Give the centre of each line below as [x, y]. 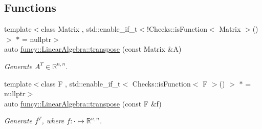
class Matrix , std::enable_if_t [89, 29]
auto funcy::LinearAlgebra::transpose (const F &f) [83, 103]
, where [53, 121]
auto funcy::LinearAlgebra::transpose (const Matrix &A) [93, 49]
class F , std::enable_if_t [81, 83]
